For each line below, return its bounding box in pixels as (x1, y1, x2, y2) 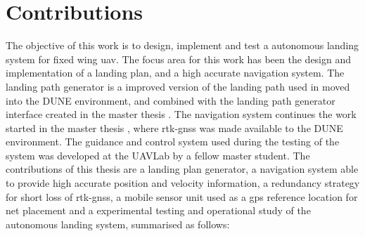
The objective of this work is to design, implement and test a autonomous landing (6, 38, 359, 53)
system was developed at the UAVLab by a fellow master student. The (6, 147, 310, 162)
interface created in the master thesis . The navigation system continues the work (6, 107, 357, 122)
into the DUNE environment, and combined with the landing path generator (6, 93, 335, 107)
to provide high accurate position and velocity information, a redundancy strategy (6, 176, 360, 190)
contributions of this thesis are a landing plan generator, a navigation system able (6, 162, 359, 176)
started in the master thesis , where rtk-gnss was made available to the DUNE (6, 120, 343, 135)
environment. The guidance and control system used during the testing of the (6, 134, 340, 149)
